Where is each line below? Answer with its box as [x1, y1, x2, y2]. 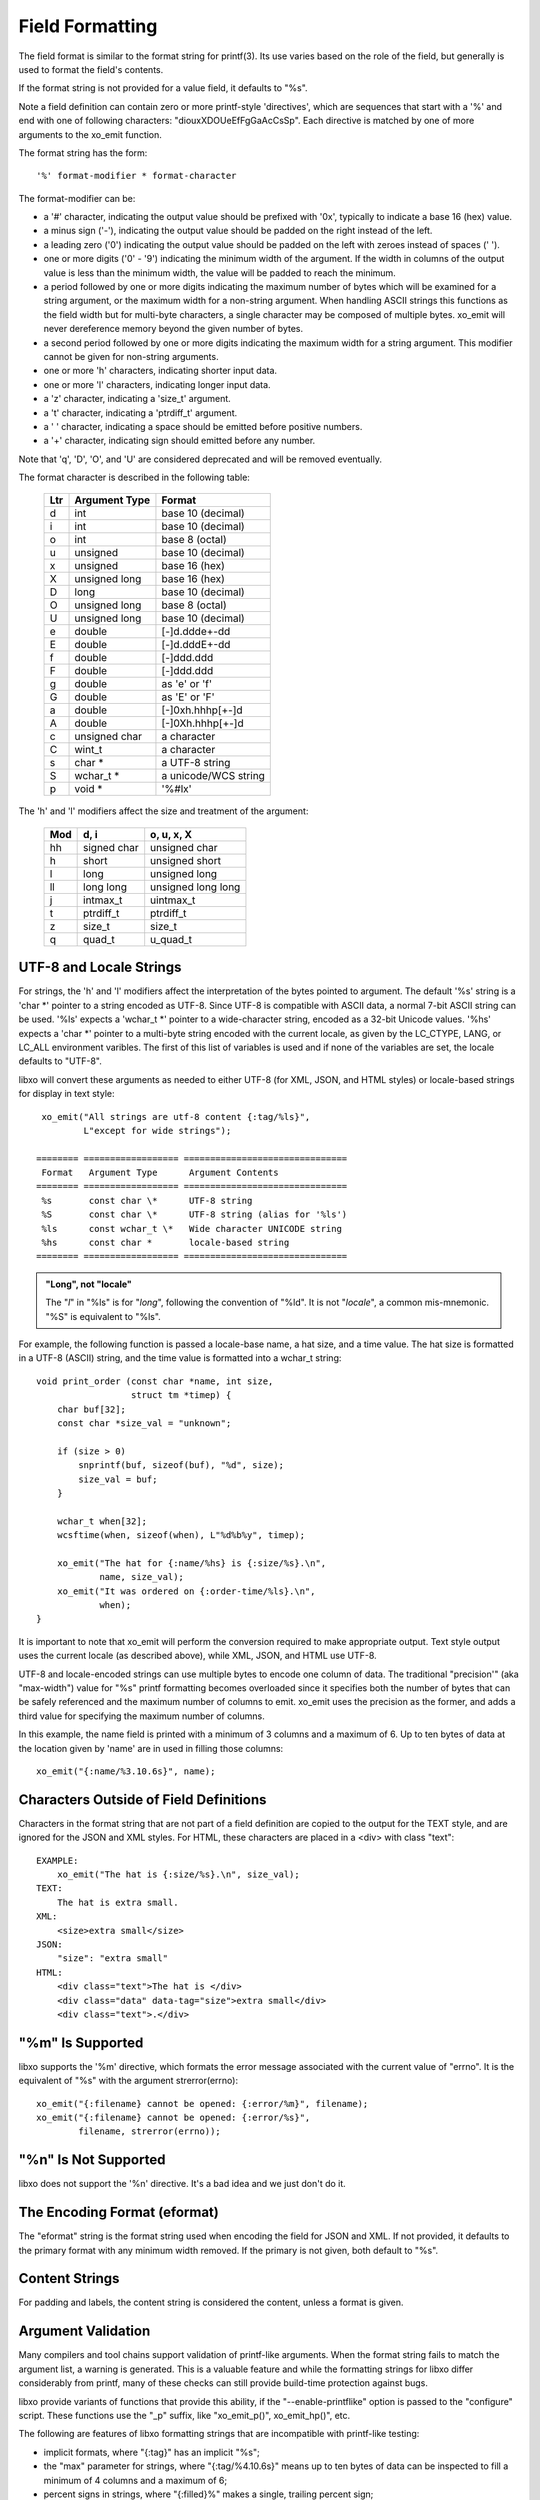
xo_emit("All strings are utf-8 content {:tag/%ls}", [41, 1111, 311, 1122]
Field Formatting [18, 15, 158, 37]
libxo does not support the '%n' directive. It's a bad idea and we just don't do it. [18, 2178, 347, 2190]
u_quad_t [150, 932, 193, 946]
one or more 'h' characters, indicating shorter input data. [43, 365, 278, 377]
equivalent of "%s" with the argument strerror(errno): [18, 2075, 239, 2087]
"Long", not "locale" [45, 1278, 132, 1290]
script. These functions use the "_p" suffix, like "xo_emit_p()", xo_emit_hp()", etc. [18, 2409, 351, 2421]
